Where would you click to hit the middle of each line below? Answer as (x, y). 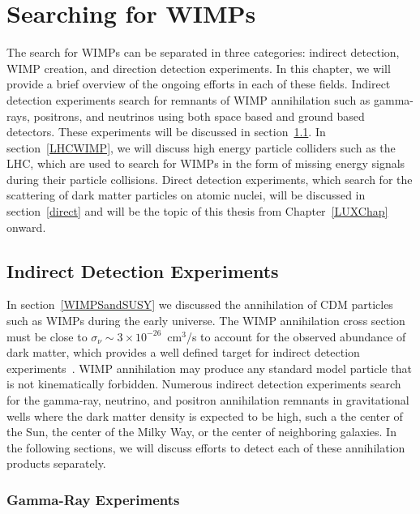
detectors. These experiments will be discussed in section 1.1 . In (166, 132)
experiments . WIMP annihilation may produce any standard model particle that (209, 368)
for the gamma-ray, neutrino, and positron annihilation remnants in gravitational (208, 400)
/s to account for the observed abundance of (296, 336)
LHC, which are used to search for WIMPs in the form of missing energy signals (206, 163)
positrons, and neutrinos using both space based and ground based (199, 116)
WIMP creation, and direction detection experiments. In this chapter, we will (199, 68)
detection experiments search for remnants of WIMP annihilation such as (189, 99)
